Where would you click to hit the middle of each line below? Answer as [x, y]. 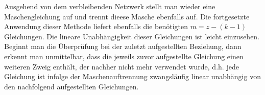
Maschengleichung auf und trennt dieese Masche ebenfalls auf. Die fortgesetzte [127, 16]
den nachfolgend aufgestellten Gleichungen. [71, 86]
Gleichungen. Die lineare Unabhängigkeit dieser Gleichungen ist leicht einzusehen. [132, 36]
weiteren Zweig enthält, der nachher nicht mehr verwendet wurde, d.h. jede [122, 66]
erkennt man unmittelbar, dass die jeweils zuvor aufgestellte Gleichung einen [124, 56]
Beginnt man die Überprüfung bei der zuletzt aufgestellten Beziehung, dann [123, 46]
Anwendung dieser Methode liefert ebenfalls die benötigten [96, 26]
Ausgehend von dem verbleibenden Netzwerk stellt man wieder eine [110, 6]
